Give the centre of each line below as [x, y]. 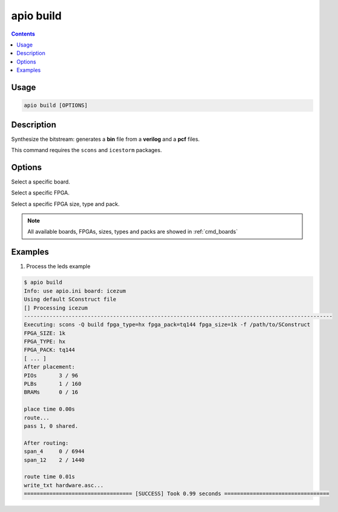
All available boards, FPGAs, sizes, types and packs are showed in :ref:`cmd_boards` [132, 232]
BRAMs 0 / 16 [51, 392]
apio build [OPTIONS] [56, 105]
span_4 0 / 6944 [54, 452]
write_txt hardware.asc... [64, 485]
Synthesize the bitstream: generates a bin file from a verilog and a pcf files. [106, 139]
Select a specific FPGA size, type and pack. [65, 204]
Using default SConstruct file [70, 299]
